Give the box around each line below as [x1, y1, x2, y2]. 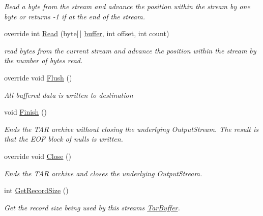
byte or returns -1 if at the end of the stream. [4, 11, 145, 21]
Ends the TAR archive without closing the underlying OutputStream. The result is [4, 123, 258, 134]
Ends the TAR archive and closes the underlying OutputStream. [4, 168, 202, 178]
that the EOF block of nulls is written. [4, 133, 123, 144]
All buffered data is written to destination [4, 89, 133, 100]
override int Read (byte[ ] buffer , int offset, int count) [4, 28, 169, 39]
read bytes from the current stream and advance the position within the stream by [4, 45, 256, 56]
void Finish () [4, 106, 47, 117]
